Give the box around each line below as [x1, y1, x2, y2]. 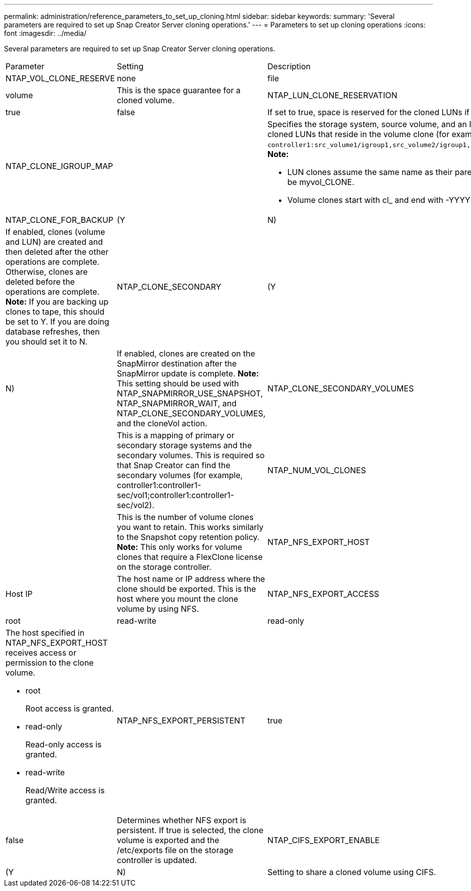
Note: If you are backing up [5, 297, 109, 307]
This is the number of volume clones [117, 512, 254, 522]
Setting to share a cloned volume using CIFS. [267, 867, 436, 877]
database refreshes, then [5, 327, 100, 337]
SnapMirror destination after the [117, 358, 237, 368]
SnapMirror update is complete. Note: [117, 368, 259, 378]
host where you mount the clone [117, 594, 238, 604]
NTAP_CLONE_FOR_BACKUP [5, 215, 114, 225]
